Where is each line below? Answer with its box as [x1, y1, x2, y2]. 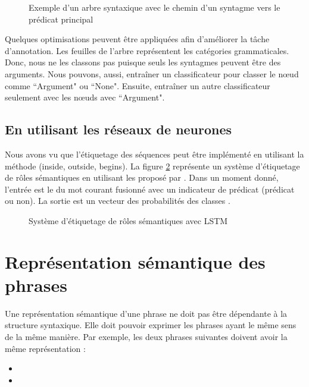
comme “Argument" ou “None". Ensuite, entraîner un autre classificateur [5, 79, 270, 92]
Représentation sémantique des [5, 249, 266, 273]
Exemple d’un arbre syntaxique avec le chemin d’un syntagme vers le [29, 1, 280, 13]
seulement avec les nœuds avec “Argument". [5, 91, 165, 103]
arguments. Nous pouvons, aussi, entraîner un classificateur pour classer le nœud [5, 67, 299, 80]
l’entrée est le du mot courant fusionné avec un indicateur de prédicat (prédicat [5, 183, 295, 195]
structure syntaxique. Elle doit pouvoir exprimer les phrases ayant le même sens [5, 319, 296, 331]
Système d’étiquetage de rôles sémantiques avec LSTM [29, 214, 228, 226]
